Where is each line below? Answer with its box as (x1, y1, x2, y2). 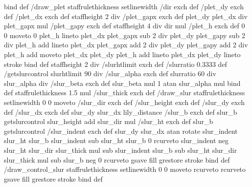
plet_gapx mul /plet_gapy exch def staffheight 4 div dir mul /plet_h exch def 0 (4, 21, 245, 31)
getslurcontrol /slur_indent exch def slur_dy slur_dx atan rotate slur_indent (4, 125, 238, 136)
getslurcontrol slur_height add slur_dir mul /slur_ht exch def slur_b (4, 116, 213, 126)
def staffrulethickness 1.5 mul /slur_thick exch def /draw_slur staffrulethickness (4, 87, 245, 98)
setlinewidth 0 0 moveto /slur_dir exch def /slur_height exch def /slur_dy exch (4, 97, 245, 107)
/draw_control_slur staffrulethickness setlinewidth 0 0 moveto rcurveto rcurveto (4, 164, 246, 174)
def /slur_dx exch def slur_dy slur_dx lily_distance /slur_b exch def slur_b (4, 106, 237, 117)
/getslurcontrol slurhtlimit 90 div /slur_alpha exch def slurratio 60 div (4, 68, 216, 79)
